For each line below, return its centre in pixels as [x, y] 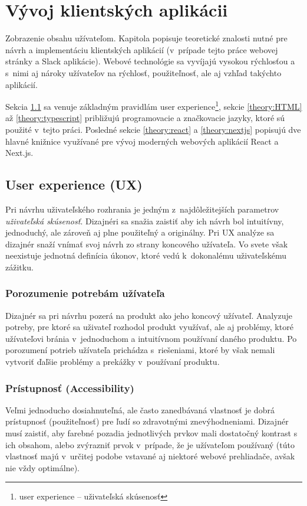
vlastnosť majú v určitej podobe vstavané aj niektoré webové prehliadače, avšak [150, 456]
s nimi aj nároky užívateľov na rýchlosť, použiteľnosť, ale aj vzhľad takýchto [143, 72]
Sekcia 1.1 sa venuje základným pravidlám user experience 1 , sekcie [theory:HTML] [154, 105]
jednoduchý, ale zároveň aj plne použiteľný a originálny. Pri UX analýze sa [140, 232]
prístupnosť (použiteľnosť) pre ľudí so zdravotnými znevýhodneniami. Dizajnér [147, 421]
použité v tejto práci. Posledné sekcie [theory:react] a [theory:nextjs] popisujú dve [153, 129]
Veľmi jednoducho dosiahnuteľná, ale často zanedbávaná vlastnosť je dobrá [140, 409]
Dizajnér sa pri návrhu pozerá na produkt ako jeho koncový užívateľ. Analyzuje [149, 315]
